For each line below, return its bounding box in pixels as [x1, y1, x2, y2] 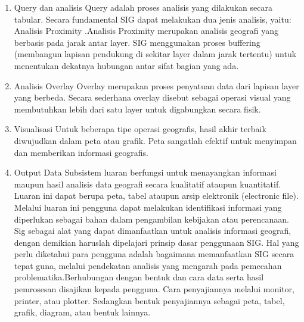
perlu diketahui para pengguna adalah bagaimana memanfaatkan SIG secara [14, 248, 294, 260]
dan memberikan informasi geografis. [14, 146, 148, 158]
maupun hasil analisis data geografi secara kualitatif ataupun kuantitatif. [14, 177, 281, 190]
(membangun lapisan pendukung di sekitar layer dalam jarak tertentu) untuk [14, 48, 297, 60]
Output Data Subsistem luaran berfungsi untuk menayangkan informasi [14, 166, 277, 179]
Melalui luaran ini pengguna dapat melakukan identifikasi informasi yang [14, 201, 282, 213]
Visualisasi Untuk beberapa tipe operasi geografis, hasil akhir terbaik [14, 123, 266, 135]
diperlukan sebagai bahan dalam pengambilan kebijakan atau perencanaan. [14, 212, 289, 225]
